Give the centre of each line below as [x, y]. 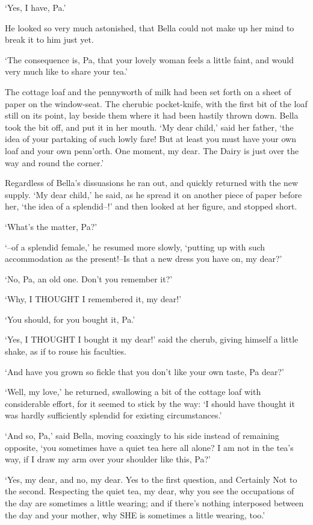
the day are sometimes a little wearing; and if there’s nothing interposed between [154, 503]
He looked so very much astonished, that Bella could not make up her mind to [150, 27]
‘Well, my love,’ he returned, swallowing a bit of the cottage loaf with [133, 392]
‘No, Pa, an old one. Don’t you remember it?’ [89, 278]
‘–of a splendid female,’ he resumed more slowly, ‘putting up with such [135, 247]
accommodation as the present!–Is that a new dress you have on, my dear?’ [144, 259]
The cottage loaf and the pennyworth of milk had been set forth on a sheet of [148, 91]
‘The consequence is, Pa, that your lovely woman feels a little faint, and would [149, 59]
